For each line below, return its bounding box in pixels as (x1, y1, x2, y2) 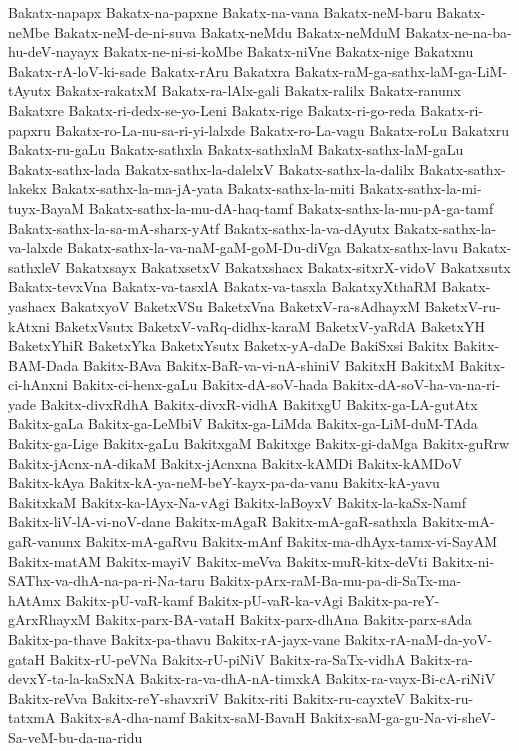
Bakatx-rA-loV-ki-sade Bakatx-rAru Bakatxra (8, 60, 290, 81)
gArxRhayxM (8, 609, 91, 630)
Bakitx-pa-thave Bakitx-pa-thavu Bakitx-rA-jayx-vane (8, 629, 340, 649)
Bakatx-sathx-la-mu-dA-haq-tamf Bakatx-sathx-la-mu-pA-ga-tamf (88, 197, 494, 218)
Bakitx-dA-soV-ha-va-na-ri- (332, 374, 501, 395)
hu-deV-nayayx (8, 41, 99, 62)
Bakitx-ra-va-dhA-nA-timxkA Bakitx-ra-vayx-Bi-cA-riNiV (139, 668, 496, 689)
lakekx (8, 178, 47, 199)
